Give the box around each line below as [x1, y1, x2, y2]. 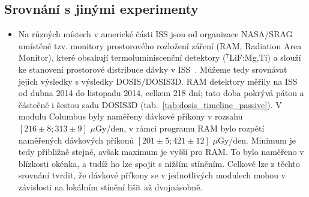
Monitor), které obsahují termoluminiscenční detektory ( [18, 51, 226, 64]
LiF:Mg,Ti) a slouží [229, 51, 301, 64]
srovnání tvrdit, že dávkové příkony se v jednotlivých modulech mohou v [18, 169, 286, 181]
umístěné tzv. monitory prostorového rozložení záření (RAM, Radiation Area [18, 39, 302, 52]
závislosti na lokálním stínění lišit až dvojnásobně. [18, 180, 203, 193]
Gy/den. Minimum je [217, 133, 296, 146]
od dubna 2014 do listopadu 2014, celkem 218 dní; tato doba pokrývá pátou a [18, 86, 304, 99]
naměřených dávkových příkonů [18, 133, 134, 146]
